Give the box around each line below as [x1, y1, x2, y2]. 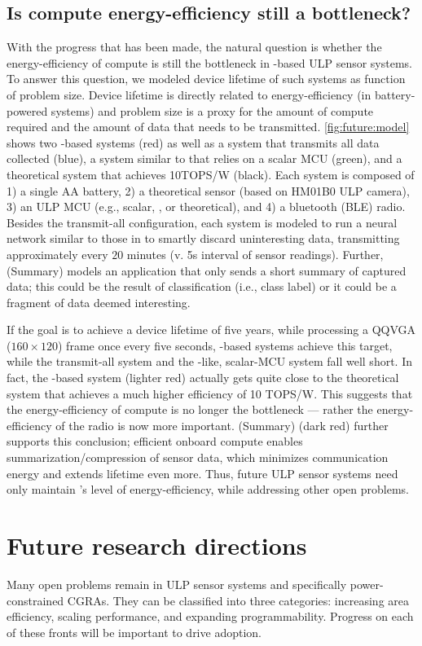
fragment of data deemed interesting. [7, 293, 191, 310]
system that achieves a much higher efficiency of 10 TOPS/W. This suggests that [7, 385, 413, 402]
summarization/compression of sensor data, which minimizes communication [7, 449, 389, 466]
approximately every [7, 245, 108, 262]
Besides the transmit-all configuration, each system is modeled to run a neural [7, 213, 398, 231]
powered [7, 102, 48, 119]
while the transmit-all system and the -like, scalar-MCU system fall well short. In [7, 353, 412, 370]
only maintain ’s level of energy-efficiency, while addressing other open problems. [7, 481, 409, 498]
